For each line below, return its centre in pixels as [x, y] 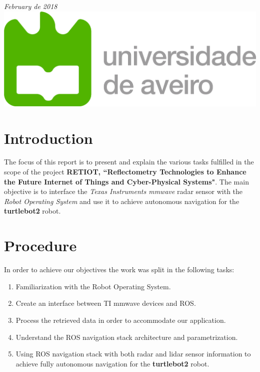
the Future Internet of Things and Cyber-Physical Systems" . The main [126, 181]
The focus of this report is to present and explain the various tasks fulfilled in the [129, 162]
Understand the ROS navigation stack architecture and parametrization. [127, 337]
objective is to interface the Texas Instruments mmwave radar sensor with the [123, 191]
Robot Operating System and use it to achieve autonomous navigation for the [122, 201]
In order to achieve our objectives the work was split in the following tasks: [119, 269]
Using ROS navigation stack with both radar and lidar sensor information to [133, 354]
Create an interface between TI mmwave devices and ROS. [106, 303]
